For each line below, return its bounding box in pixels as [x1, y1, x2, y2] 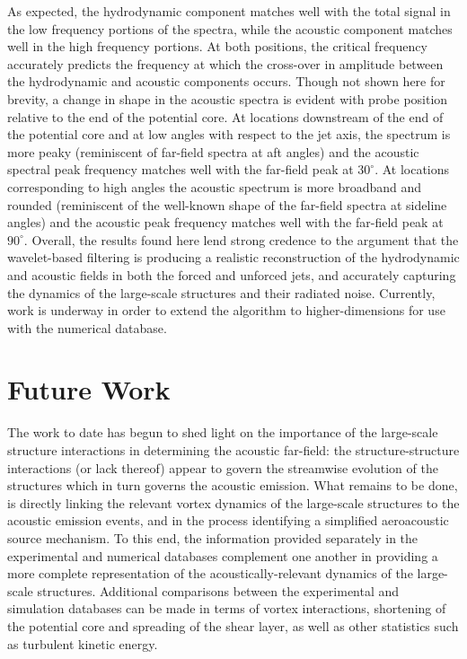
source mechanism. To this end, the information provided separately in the [7, 528, 419, 547]
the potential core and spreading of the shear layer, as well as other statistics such [7, 616, 459, 635]
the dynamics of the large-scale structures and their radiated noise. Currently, [7, 283, 436, 302]
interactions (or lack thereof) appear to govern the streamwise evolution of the [7, 458, 438, 477]
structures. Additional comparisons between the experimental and [37, 581, 400, 600]
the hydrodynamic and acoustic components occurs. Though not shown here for [7, 72, 445, 91]
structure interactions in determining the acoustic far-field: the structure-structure [7, 441, 460, 459]
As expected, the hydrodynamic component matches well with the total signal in [7, 2, 451, 20]
